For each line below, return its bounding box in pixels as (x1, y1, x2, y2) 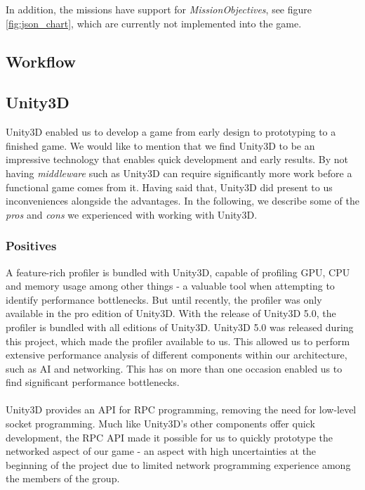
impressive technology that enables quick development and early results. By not (6, 152, 348, 167)
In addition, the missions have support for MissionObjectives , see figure (6, 2, 312, 16)
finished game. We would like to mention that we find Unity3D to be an (6, 138, 315, 153)
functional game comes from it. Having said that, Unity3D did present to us (6, 179, 333, 194)
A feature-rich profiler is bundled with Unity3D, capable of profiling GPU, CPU (6, 264, 350, 279)
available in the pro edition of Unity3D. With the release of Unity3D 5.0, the (6, 306, 336, 321)
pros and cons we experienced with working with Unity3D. (6, 207, 258, 221)
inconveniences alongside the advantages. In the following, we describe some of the (6, 193, 359, 208)
